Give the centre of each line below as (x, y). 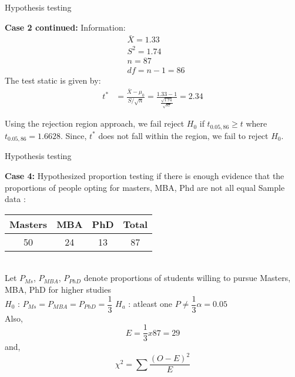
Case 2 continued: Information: (65, 27)
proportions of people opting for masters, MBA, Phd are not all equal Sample (145, 187)
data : (15, 199)
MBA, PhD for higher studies (58, 289)
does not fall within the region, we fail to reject (183, 135)
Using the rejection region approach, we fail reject (95, 123)
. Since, (74, 135)
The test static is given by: (53, 80)
